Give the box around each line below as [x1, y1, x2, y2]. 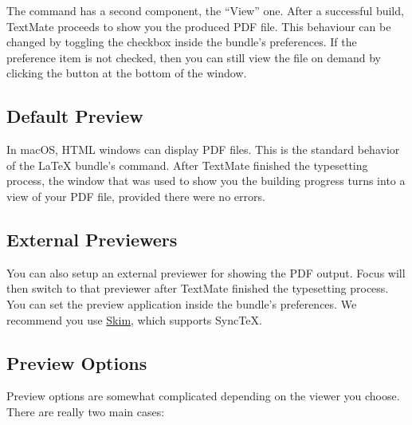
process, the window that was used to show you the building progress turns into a [6, 172, 406, 189]
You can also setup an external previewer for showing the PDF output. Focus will [6, 264, 406, 281]
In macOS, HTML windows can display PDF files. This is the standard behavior [6, 141, 400, 158]
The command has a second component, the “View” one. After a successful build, [6, 2, 404, 18]
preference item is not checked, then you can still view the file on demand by [6, 49, 381, 65]
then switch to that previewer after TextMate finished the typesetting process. [6, 280, 389, 297]
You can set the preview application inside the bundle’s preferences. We [6, 295, 357, 312]
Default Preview [6, 104, 143, 128]
